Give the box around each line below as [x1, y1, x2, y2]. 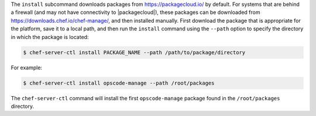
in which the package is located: [11, 33, 89, 40]
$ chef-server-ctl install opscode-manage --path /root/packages [23, 79, 215, 86]
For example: [11, 64, 43, 71]
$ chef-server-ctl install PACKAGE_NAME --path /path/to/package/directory [23, 49, 246, 55]
